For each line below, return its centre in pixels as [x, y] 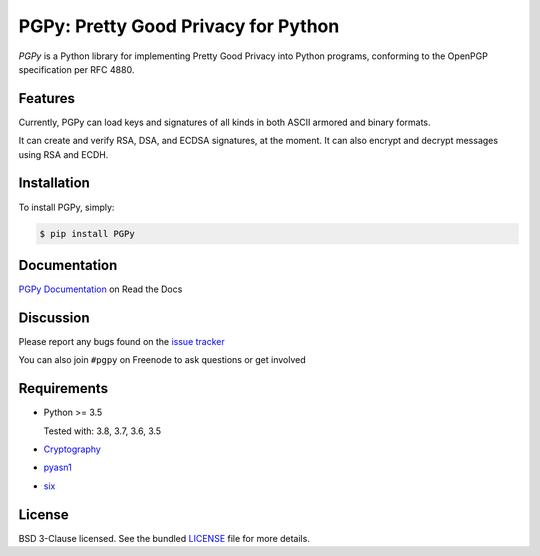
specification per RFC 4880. [76, 69]
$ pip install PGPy [87, 233]
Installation [54, 183]
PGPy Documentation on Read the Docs [100, 289]
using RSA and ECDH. [63, 154]
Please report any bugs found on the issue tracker [121, 341]
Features [46, 98]
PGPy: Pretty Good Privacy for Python [179, 26]
